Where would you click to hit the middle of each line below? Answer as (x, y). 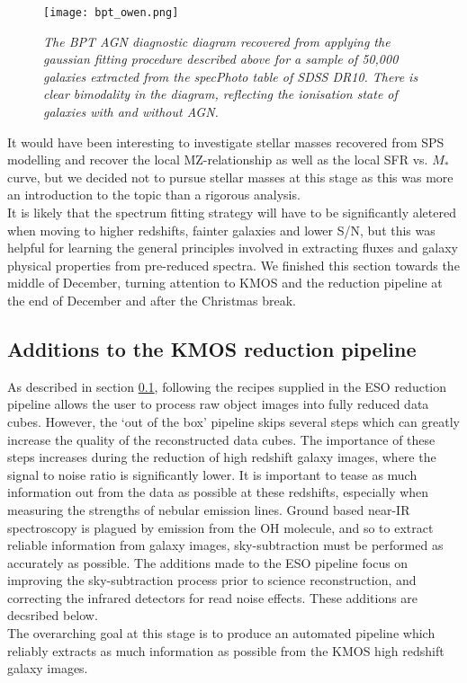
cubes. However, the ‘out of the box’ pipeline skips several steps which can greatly (233, 421)
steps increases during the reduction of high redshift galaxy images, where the (222, 457)
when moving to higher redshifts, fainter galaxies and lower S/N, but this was (221, 230)
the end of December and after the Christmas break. (152, 300)
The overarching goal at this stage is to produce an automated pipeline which (221, 633)
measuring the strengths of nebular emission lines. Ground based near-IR (209, 509)
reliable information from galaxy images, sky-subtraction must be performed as (225, 545)
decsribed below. (53, 615)
